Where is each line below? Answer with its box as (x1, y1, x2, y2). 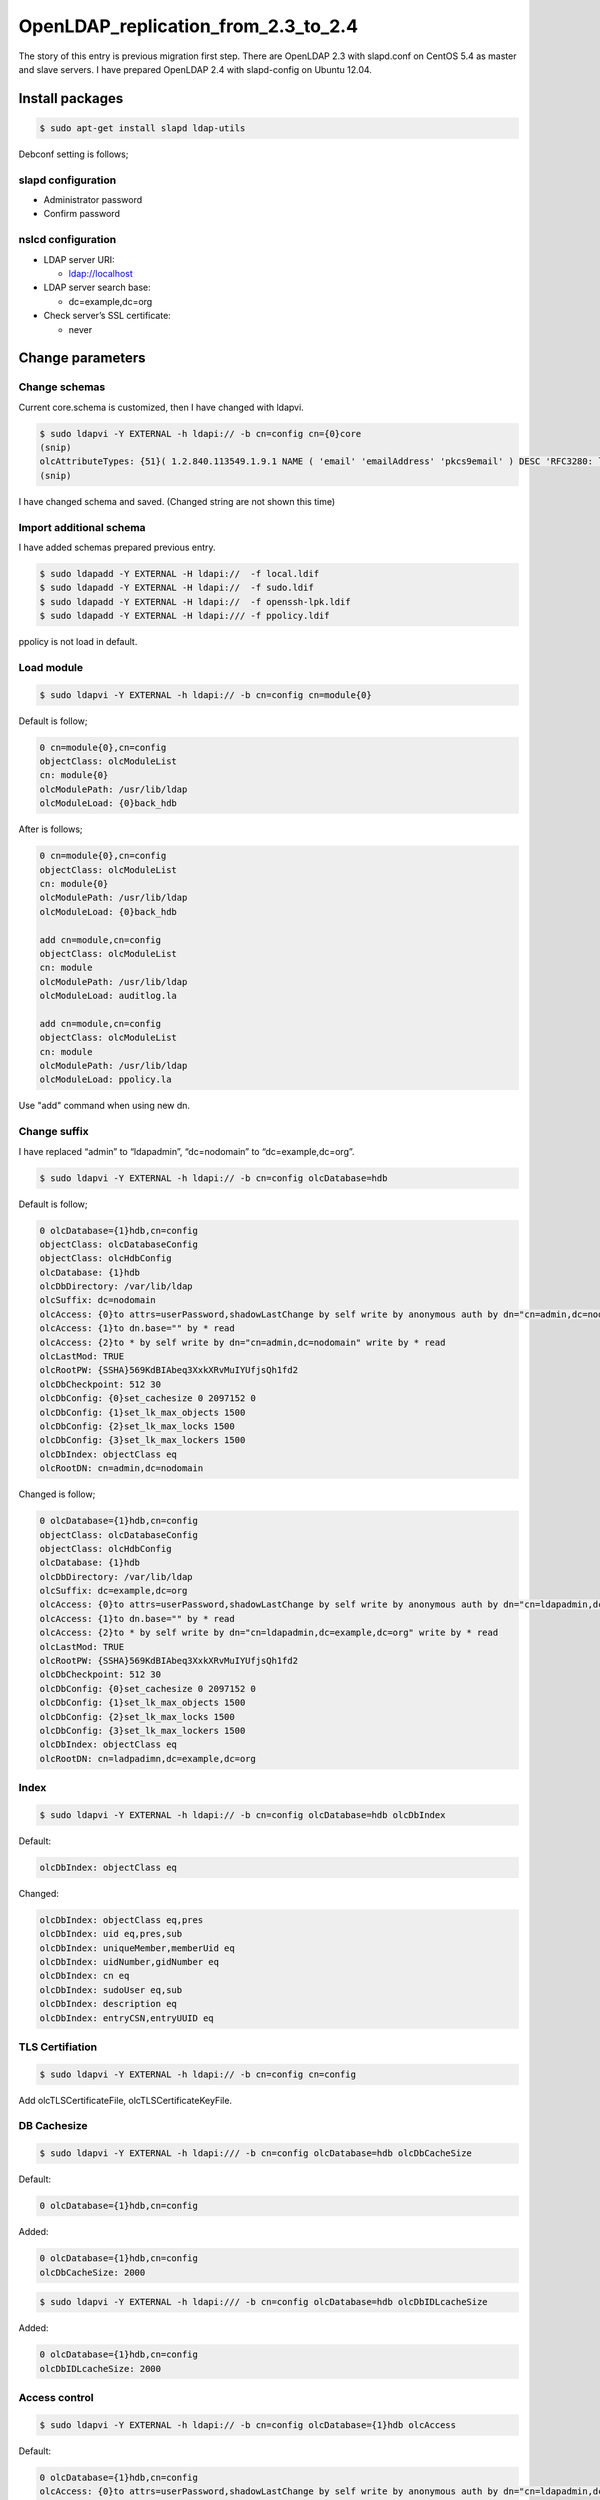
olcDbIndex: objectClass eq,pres (39, 1914, 204, 1925)
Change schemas (18, 380, 106, 394)
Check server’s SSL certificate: (43, 310, 172, 322)
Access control (18, 2390, 94, 2404)
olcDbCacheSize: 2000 (39, 2266, 146, 2278)
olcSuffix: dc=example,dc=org (39, 1585, 188, 1597)
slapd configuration (18, 173, 117, 187)
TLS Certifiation (18, 2040, 98, 2054)
